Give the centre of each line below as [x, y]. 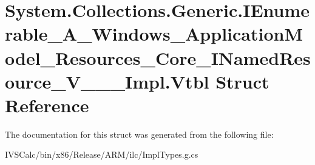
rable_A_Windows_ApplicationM [154, 34]
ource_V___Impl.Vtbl [107, 81]
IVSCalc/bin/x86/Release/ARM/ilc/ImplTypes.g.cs [102, 154]
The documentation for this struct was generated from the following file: [139, 134]
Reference [47, 105]
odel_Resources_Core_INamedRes [158, 57]
